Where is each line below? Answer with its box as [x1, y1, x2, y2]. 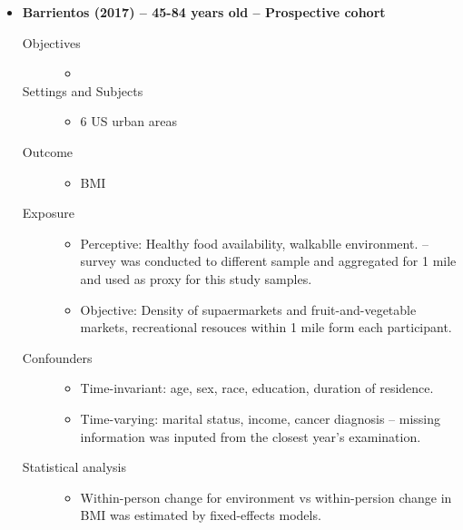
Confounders [22, 348, 93, 367]
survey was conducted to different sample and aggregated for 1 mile [80, 251, 457, 270]
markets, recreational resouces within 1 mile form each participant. [80, 318, 452, 337]
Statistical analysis [22, 457, 126, 476]
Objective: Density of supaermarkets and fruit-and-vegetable [80, 299, 417, 319]
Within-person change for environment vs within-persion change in [80, 487, 452, 506]
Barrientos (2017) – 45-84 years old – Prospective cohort [22, 3, 386, 21]
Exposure [22, 203, 74, 222]
